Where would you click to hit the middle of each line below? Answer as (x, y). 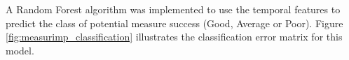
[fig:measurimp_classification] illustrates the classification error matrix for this (174, 37)
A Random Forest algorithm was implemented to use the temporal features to (173, 9)
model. (20, 50)
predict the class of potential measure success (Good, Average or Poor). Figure (174, 23)
